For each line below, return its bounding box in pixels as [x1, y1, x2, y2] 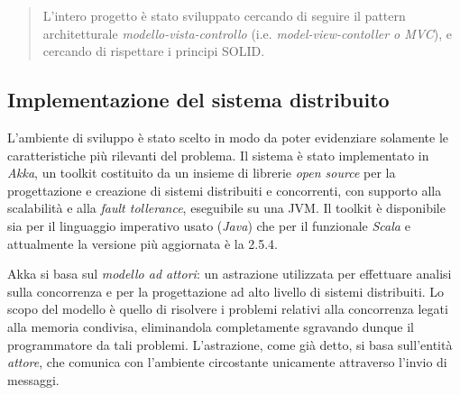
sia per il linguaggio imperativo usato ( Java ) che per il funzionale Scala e [7, 216, 410, 234]
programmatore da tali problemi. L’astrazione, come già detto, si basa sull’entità [7, 335, 453, 354]
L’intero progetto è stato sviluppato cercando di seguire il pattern [42, 6, 406, 24]
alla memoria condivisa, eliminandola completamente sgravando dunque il [7, 317, 414, 335]
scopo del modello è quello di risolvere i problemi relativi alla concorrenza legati [7, 299, 448, 318]
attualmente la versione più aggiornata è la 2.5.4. [7, 234, 278, 253]
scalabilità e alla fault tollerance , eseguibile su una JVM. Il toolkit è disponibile [7, 198, 446, 217]
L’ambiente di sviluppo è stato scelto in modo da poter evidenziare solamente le [7, 127, 448, 146]
